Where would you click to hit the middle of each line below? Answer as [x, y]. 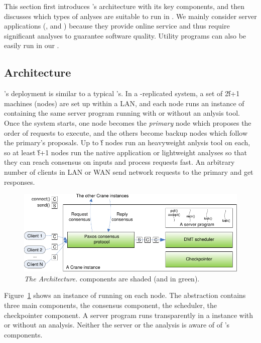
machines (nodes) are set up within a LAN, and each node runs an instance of [124, 103]
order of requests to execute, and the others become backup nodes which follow [126, 132]
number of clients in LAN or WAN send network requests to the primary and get [129, 171]
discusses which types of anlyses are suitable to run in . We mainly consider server [130, 16]
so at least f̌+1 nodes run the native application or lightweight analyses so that [125, 152]
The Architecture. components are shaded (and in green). [112, 278]
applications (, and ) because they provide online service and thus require [117, 26]
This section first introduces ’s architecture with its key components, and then [124, 6]
